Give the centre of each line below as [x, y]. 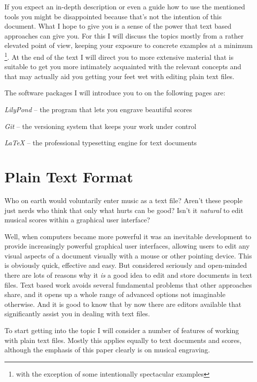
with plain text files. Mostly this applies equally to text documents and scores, [123, 340]
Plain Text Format [69, 176]
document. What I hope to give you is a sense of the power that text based [118, 26]
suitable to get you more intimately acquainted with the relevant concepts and [123, 66]
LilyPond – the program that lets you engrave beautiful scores [98, 109]
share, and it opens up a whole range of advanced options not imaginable [115, 294]
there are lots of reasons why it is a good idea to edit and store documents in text [128, 275]
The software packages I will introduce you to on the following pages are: [115, 93]
